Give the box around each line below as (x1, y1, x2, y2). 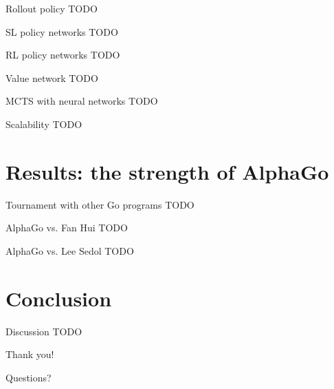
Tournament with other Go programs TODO (5, 197, 194, 211)
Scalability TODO (5, 116, 82, 131)
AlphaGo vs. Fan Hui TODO (5, 220, 128, 235)
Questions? (5, 370, 52, 384)
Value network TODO (5, 70, 98, 85)
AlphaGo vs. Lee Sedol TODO (5, 243, 134, 257)
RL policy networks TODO (5, 48, 120, 62)
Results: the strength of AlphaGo (5, 157, 329, 185)
